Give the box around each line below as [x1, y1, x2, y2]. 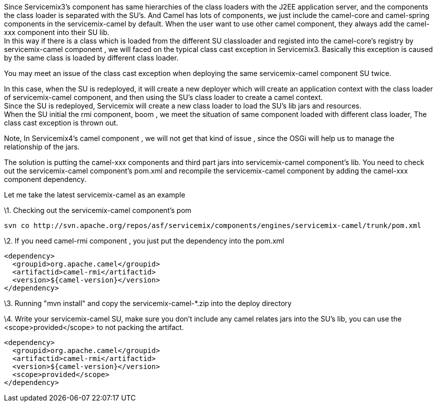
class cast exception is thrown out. [4, 118, 118, 127]
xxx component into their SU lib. [4, 28, 109, 36]
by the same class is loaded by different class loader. [4, 53, 178, 62]
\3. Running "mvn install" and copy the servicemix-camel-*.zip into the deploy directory [4, 299, 292, 307]
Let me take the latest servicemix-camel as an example [4, 190, 185, 199]
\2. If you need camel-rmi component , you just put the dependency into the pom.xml [4, 236, 284, 245]
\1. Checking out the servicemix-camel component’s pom [4, 206, 191, 214]
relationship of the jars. [4, 142, 80, 151]
